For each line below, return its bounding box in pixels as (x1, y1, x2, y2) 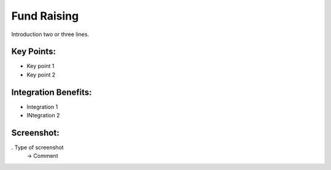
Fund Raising (11, 9, 79, 23)
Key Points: (11, 46, 56, 57)
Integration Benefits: (11, 87, 92, 97)
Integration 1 (26, 103, 58, 110)
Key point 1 (26, 62, 55, 70)
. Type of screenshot (11, 144, 64, 151)
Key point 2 (26, 71, 56, 78)
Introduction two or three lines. (11, 31, 89, 38)
